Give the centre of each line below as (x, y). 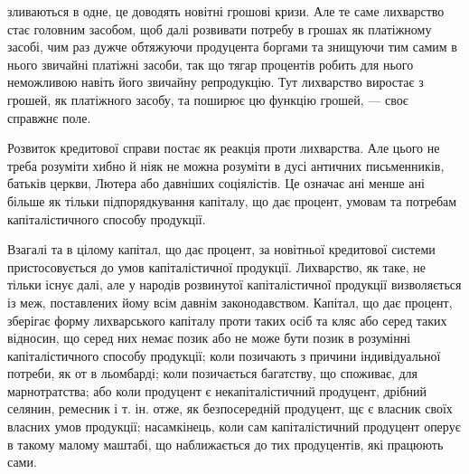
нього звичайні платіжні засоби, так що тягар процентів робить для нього (211, 64)
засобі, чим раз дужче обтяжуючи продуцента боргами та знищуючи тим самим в (232, 47)
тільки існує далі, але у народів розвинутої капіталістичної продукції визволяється (234, 284)
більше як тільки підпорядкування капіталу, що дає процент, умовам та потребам (232, 200)
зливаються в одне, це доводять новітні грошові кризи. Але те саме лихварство (226, 11)
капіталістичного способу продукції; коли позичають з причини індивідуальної (224, 355)
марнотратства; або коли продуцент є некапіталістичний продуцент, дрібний (217, 390)
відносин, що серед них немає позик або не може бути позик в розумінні (209, 338)
